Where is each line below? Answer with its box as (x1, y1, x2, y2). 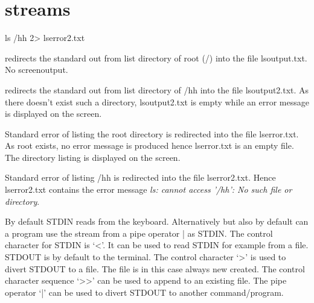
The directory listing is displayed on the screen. (5, 151, 181, 163)
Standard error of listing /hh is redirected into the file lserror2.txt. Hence (5, 171, 276, 184)
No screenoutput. (5, 63, 68, 76)
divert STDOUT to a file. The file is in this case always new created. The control (5, 262, 305, 275)
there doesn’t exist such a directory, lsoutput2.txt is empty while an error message (5, 95, 309, 108)
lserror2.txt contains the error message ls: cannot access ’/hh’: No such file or (5, 183, 292, 196)
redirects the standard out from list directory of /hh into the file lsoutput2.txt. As (5, 83, 309, 96)
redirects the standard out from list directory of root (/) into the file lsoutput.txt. (5, 51, 307, 64)
